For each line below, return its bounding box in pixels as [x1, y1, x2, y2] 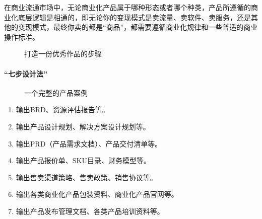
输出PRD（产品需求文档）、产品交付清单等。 [16, 138, 162, 149]
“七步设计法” [4, 68, 47, 79]
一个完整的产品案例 [24, 87, 88, 98]
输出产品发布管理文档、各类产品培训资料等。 [16, 205, 164, 216]
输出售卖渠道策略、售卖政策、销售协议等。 [16, 172, 157, 182]
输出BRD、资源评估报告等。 [16, 104, 109, 115]
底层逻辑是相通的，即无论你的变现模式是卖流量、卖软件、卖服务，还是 [18, 12, 251, 22]
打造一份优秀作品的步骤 [24, 48, 102, 59]
